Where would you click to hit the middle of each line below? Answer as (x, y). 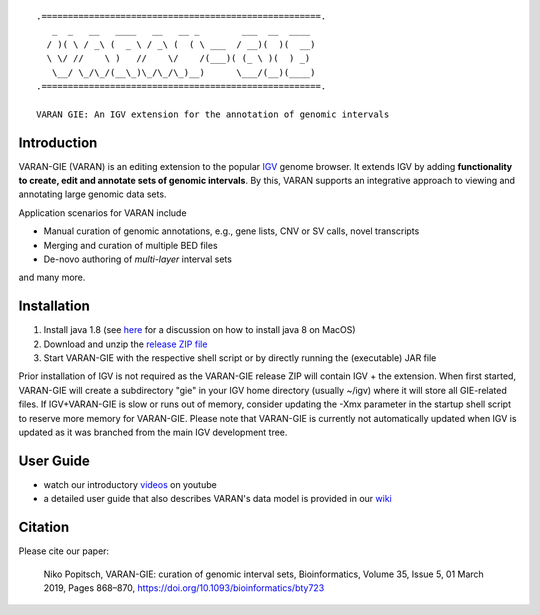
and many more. (52, 277)
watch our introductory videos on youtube (130, 484)
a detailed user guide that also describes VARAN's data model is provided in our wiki (217, 499)
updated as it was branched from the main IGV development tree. (153, 432)
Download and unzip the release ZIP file (125, 344)
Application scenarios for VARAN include (102, 212)
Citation (44, 527)
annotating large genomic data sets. (92, 194)
